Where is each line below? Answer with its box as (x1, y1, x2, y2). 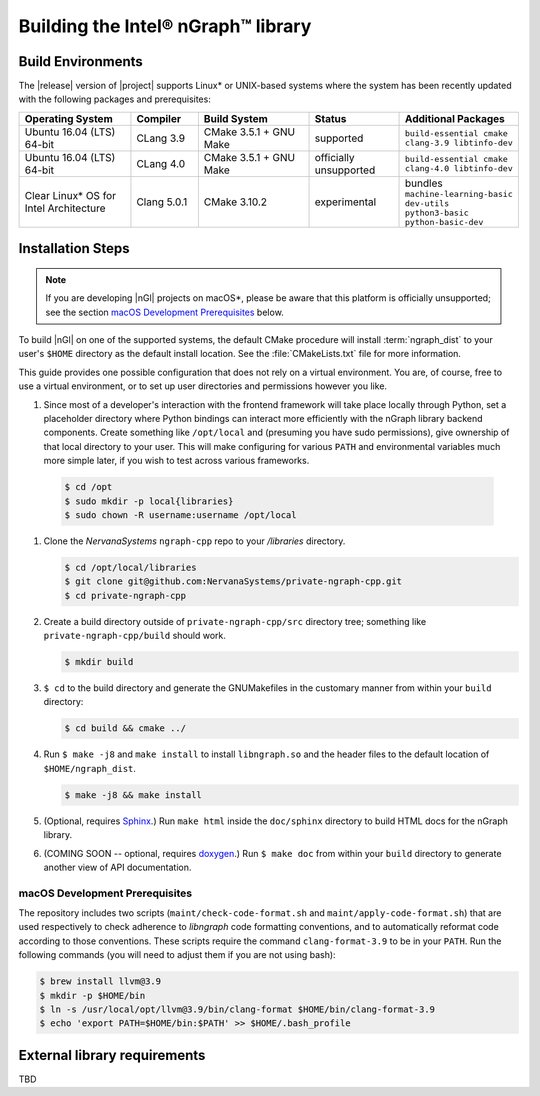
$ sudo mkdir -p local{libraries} (64, 495, 234, 507)
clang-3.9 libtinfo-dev (405, 137, 514, 148)
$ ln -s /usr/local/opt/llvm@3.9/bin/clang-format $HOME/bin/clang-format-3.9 (39, 1003, 435, 1015)
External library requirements (18, 1046, 206, 1064)
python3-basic (405, 207, 469, 218)
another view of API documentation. (43, 861, 192, 873)
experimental (314, 195, 377, 209)
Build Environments (18, 53, 144, 70)
